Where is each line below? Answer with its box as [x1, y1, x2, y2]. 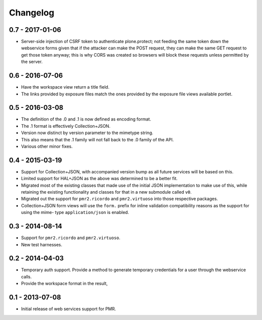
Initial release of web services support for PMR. [21, 306, 116, 312]
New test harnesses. [21, 242, 63, 247]
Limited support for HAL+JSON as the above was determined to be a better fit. [21, 176, 178, 182]
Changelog [9, 7, 54, 18]
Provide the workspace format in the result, [21, 281, 108, 287]
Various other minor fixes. [21, 143, 73, 149]
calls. [21, 274, 32, 279]
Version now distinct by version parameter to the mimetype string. [21, 130, 154, 136]
